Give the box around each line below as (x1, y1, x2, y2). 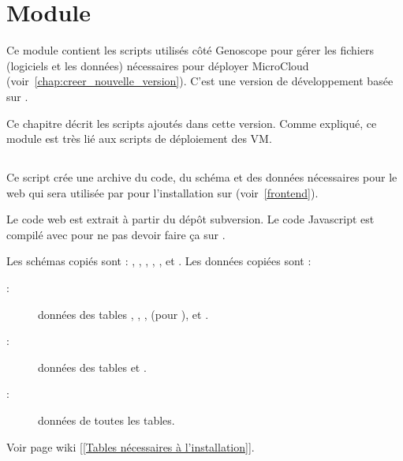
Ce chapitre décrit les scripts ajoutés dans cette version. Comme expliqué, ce (6, 114, 377, 131)
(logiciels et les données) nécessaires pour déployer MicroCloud (6, 57, 309, 73)
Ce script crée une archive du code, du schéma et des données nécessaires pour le (6, 169, 397, 186)
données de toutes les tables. (38, 412, 175, 429)
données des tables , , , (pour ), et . (38, 305, 209, 322)
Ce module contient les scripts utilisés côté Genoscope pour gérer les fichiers (6, 42, 374, 58)
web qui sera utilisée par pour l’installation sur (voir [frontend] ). (6, 184, 319, 201)
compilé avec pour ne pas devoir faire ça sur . (6, 226, 226, 242)
